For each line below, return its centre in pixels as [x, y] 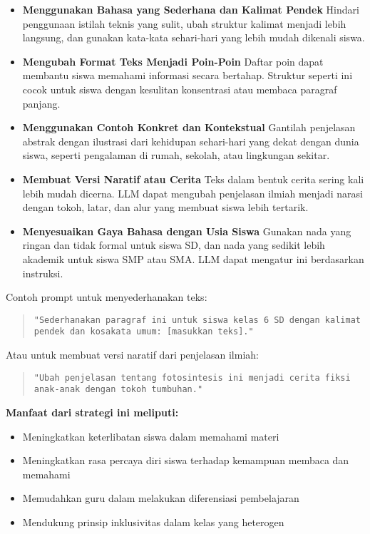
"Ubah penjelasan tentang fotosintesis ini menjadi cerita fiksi [192, 378]
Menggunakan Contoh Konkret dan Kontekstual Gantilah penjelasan [189, 127]
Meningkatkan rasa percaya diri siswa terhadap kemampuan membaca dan [186, 460]
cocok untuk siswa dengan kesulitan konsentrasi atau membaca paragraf [180, 89]
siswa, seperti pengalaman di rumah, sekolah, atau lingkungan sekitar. [176, 155]
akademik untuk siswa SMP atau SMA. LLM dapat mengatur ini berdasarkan [193, 258]
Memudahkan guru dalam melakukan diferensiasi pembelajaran [161, 498]
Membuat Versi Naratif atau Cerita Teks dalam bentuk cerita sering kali [193, 179]
